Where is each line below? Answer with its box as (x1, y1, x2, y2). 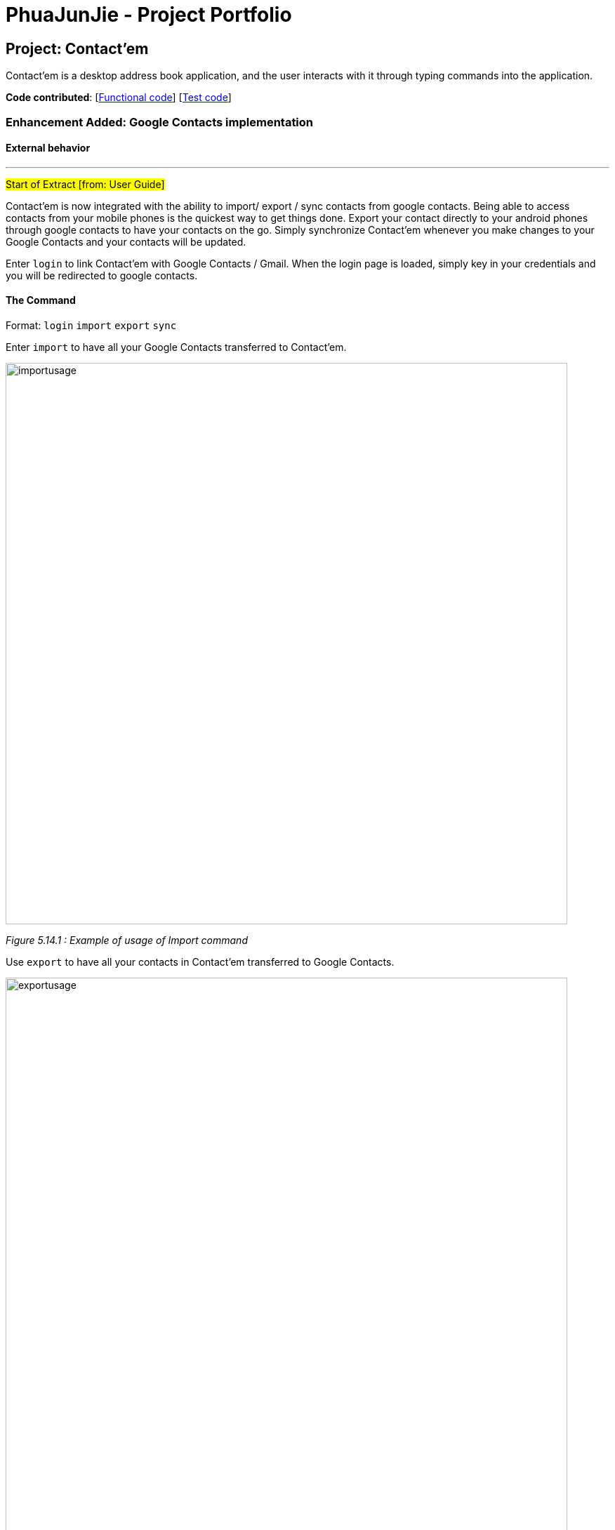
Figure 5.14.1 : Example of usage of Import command (6, 933, 248, 946)
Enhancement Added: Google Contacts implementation (6, 114, 314, 129)
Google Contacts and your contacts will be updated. (6, 235, 246, 248)
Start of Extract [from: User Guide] (6, 178, 165, 190)
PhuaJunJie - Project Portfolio (6, 3, 292, 27)
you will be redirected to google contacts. (6, 269, 198, 281)
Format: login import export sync (6, 319, 177, 331)
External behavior (6, 142, 91, 154)
